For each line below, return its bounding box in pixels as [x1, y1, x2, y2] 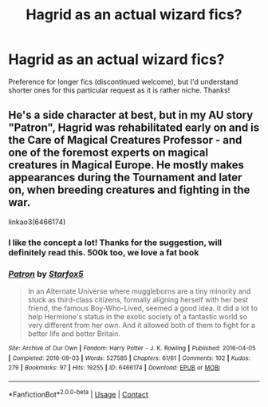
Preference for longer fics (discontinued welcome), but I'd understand [8, 77, 238, 86]
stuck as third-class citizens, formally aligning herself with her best [27, 294, 249, 304]
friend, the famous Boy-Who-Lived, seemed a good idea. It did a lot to [27, 303, 258, 313]
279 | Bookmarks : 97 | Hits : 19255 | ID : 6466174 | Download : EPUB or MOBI [8, 364, 221, 372]
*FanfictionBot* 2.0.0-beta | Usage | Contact [8, 388, 149, 399]
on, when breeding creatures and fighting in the [8, 184, 250, 197]
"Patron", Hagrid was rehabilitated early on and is [8, 121, 260, 135]
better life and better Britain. [27, 329, 121, 338]
